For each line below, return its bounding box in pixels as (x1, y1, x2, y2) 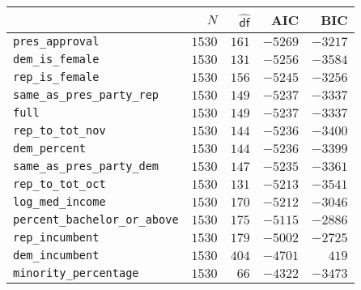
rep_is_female (13, 70, 100, 83)
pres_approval (13, 35, 100, 48)
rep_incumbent (13, 231, 100, 244)
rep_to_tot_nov (13, 124, 106, 137)
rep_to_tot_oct (13, 177, 106, 190)
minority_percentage (13, 267, 139, 279)
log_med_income (13, 195, 106, 208)
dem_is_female (13, 53, 100, 66)
